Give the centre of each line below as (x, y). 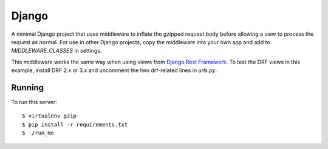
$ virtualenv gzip (50, 116)
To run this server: (34, 102)
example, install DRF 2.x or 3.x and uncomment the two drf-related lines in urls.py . (114, 70)
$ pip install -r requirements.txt (75, 124)
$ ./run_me (38, 133)
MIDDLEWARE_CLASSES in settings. (56, 51)
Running (28, 88)
